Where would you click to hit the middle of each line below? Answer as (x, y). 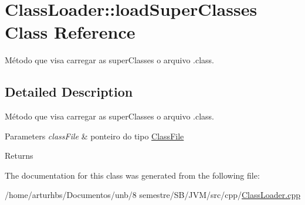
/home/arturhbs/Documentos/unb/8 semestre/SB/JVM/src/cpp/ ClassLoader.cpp (152, 195)
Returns (19, 156)
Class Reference (70, 32)
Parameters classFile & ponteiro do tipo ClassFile (94, 136)
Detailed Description (69, 92)
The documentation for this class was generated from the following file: (132, 175)
